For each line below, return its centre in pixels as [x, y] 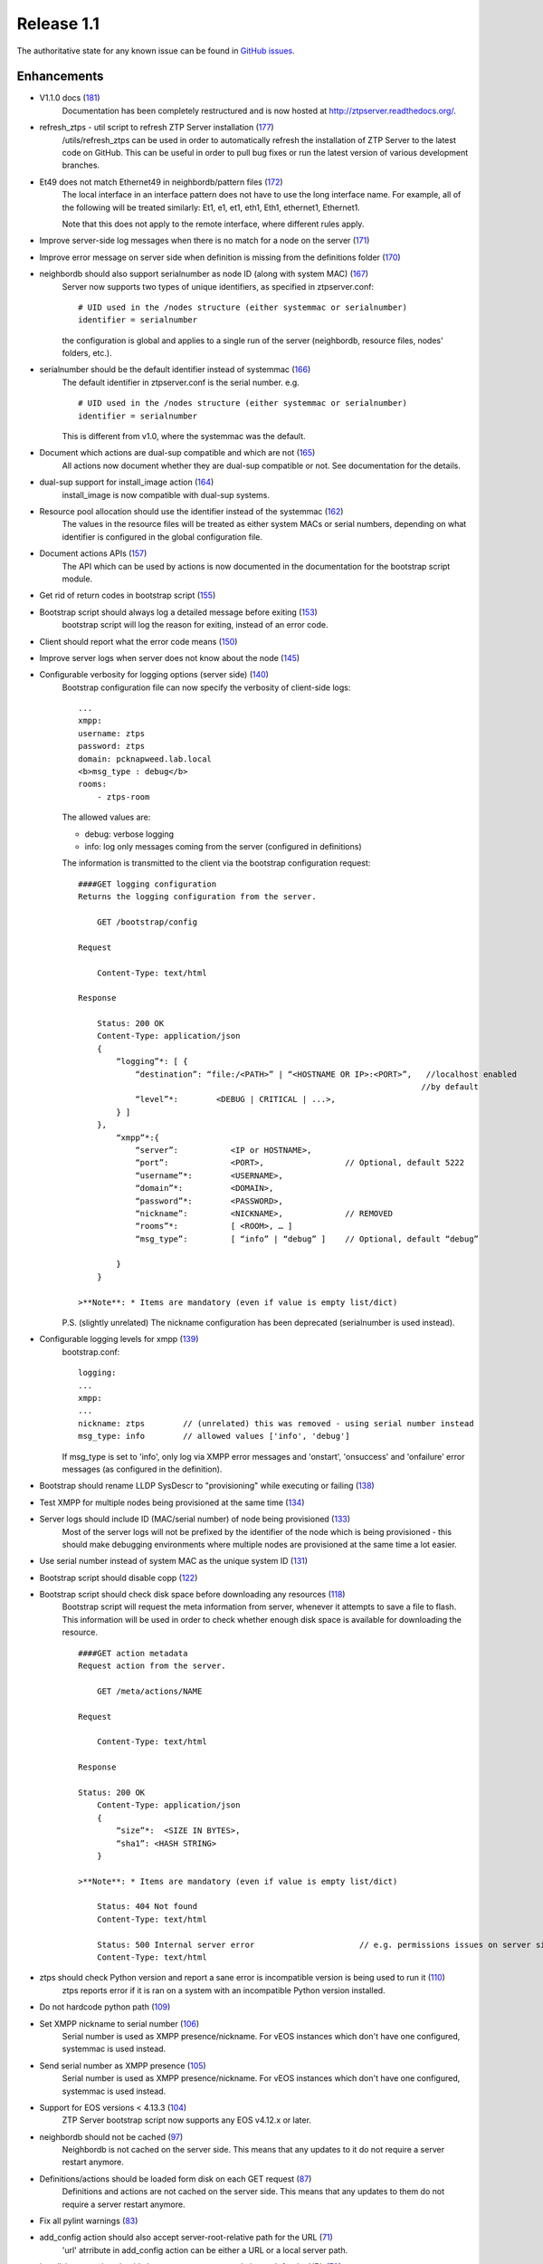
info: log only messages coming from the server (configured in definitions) [223, 846]
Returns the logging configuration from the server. [197, 897]
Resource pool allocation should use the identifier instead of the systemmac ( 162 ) [191, 511]
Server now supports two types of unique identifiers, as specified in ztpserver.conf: [218, 286]
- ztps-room [123, 796]
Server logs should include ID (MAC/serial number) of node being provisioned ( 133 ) [195, 1519]
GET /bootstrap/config [147, 922]
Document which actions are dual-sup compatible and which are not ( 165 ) [177, 453]
